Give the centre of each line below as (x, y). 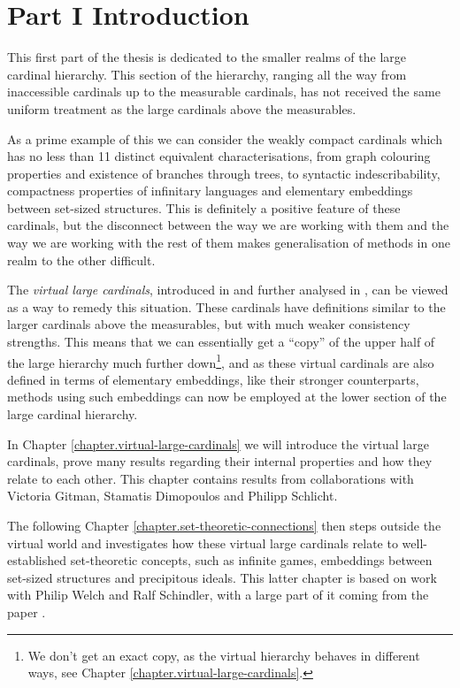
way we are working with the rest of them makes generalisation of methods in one (229, 243)
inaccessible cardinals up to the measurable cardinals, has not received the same (224, 92)
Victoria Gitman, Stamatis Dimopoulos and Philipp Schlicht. (172, 496)
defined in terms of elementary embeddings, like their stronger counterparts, (213, 379)
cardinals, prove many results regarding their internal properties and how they (220, 461)
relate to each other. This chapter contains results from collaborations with (211, 478)
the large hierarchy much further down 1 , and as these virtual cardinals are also (221, 361)
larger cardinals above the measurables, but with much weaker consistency (209, 324)
